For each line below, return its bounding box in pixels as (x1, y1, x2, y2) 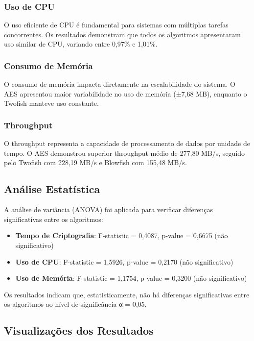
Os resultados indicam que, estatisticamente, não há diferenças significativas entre (4, 289, 250, 299)
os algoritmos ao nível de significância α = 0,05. (4, 299, 147, 309)
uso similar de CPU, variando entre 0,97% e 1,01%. (4, 39, 158, 49)
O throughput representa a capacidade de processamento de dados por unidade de (4, 138, 250, 148)
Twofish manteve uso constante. (4, 98, 99, 108)
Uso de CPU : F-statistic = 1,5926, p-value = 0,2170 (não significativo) (15, 256, 233, 267)
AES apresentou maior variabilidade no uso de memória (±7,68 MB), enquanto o (4, 88, 247, 98)
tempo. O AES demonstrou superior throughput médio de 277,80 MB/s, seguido (4, 147, 245, 158)
